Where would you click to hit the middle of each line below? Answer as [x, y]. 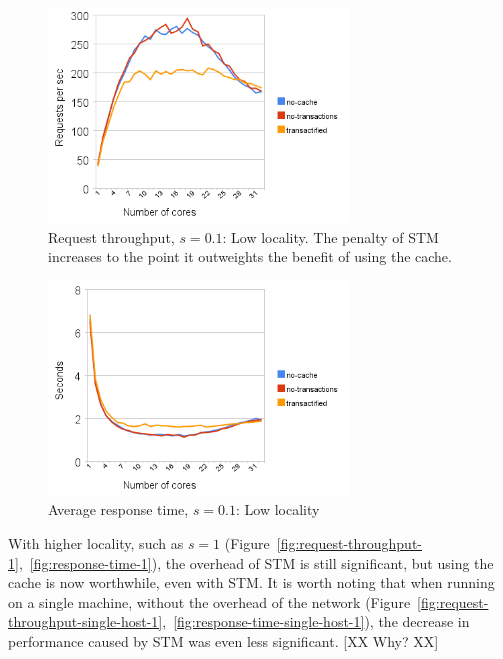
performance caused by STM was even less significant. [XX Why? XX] [223, 640]
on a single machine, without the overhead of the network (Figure [209, 601]
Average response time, [118, 509]
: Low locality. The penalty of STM [330, 236]
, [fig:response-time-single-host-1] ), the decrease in [316, 621]
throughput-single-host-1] [85, 621]
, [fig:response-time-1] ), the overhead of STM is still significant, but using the [256, 562]
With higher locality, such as [96, 542]
